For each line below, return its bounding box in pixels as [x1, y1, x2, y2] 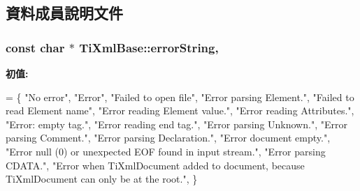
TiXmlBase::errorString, [79, 38, 219, 56]
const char [6, 38, 65, 56]
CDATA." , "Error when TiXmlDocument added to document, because [6, 158, 305, 172]
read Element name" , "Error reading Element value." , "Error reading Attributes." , [6, 103, 354, 118]
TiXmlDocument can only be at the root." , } [6, 171, 198, 186]
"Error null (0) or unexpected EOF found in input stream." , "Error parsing [6, 144, 326, 158]
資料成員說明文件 [6, 2, 123, 24]
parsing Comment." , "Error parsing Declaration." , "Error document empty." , [6, 130, 331, 145]
